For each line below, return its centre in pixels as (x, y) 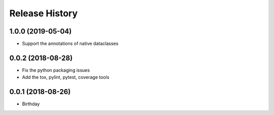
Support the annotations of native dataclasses (70, 44)
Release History (44, 13)
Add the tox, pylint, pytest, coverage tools (66, 77)
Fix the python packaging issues (56, 70)
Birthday (31, 104)
